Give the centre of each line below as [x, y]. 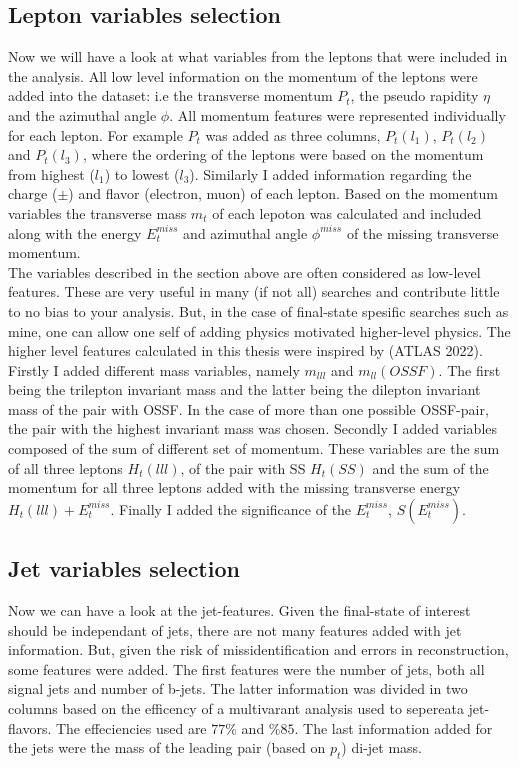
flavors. [30, 727]
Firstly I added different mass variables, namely [154, 369]
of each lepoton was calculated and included [347, 212]
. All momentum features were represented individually [337, 114]
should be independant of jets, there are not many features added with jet [235, 629]
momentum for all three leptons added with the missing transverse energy [234, 487]
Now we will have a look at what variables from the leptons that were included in [258, 56]
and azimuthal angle [245, 232]
